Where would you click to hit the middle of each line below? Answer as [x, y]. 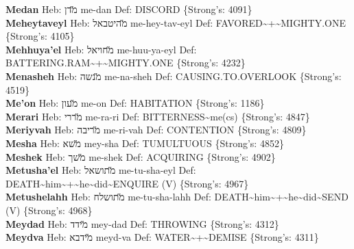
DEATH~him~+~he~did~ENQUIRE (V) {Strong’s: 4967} [127, 183]
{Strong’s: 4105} [40, 36]
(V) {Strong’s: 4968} [49, 210]
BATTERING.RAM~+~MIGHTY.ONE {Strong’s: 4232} [126, 63]
